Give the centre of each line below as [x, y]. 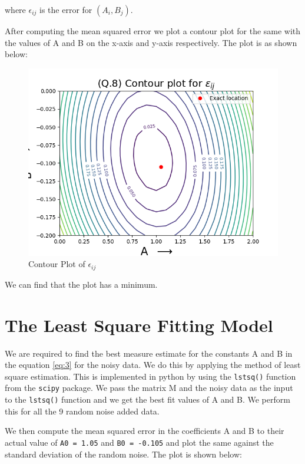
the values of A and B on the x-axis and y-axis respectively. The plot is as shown [151, 42]
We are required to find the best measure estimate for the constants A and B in [149, 353]
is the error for [66, 9]
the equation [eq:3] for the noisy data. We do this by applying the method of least [153, 365]
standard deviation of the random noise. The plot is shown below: [123, 454]
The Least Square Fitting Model [139, 325]
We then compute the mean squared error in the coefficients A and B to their [145, 431]
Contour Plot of [57, 264]
